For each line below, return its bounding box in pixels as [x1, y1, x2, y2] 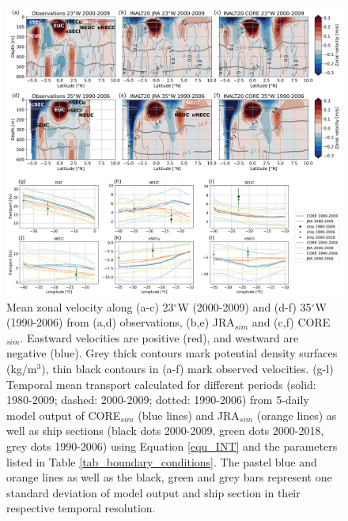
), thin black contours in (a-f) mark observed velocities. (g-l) [41, 361, 334, 376]
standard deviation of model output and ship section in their [6, 484, 301, 500]
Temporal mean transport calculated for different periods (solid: [6, 376, 316, 392]
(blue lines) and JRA [138, 406, 240, 423]
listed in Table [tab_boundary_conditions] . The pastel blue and [6, 453, 317, 470]
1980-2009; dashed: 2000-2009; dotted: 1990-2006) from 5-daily [6, 391, 309, 408]
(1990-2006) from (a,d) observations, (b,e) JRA [6, 314, 235, 330]
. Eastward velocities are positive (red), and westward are [20, 329, 299, 345]
